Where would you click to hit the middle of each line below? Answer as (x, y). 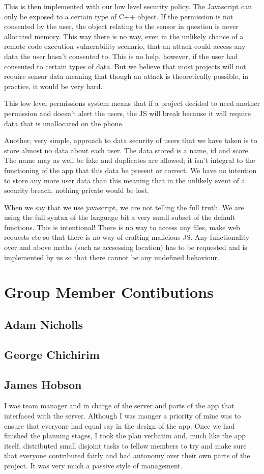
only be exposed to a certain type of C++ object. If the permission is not (119, 16)
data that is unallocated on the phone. (64, 123)
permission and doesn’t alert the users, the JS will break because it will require (128, 113)
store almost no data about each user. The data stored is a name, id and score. (127, 150)
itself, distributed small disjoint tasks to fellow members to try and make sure (125, 445)
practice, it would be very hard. (53, 86)
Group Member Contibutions (109, 292)
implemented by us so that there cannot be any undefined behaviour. (112, 257)
